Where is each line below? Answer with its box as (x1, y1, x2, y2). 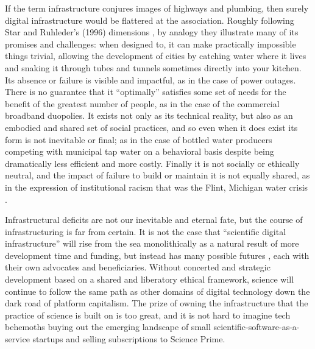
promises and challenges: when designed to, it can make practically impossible (5, 37, 296, 50)
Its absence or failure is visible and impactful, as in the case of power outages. (5, 73, 296, 86)
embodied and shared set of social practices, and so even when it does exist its (5, 121, 298, 133)
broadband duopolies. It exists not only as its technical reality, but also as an (5, 109, 293, 122)
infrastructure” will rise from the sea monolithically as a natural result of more (5, 237, 299, 250)
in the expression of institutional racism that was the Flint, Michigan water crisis (5, 180, 308, 193)
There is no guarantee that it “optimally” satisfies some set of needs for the (5, 85, 286, 98)
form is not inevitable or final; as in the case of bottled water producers (5, 133, 272, 146)
